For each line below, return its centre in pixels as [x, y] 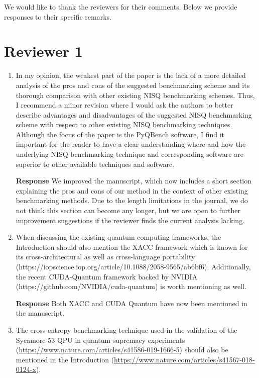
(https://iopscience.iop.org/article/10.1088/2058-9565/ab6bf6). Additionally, [133, 266]
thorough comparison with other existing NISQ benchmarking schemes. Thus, [135, 95]
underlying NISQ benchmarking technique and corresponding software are [129, 154]
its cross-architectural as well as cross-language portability [105, 257]
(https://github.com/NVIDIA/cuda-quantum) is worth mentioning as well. [131, 286]
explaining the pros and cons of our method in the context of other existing [132, 190]
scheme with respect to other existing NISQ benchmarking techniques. [124, 124]
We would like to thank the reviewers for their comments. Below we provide [121, 7]
